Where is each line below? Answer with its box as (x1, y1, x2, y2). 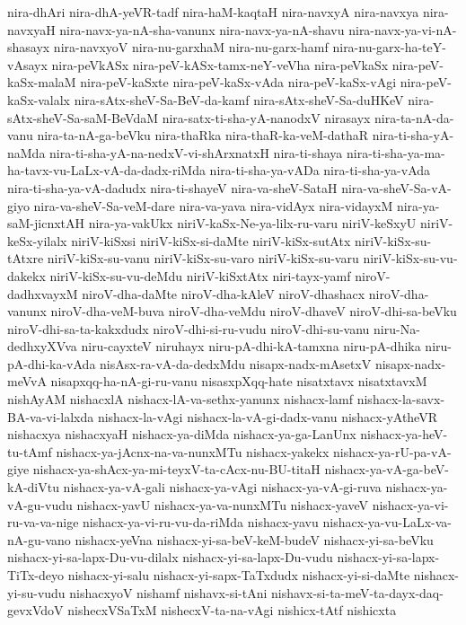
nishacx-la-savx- (356, 390, 445, 409)
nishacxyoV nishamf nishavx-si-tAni (69, 583, 268, 602)
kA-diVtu (7, 478, 59, 497)
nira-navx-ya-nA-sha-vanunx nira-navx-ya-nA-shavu (59, 20, 345, 39)
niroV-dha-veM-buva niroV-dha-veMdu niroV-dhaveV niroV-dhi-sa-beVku (50, 302, 457, 321)
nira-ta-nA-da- (374, 108, 454, 127)
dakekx (7, 266, 46, 285)
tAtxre (7, 249, 44, 268)
